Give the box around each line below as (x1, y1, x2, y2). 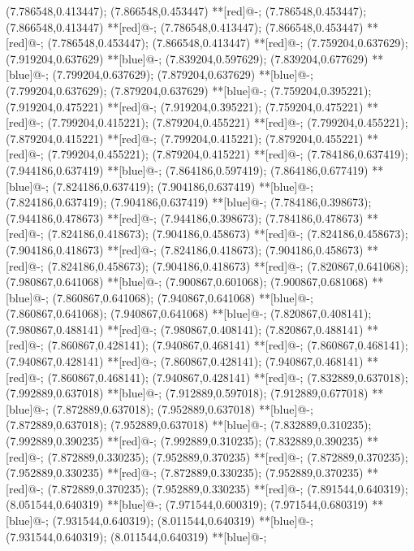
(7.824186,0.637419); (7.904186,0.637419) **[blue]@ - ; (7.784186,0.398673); (6, 193, 372, 210)
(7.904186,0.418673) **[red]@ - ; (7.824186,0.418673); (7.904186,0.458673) (6, 241, 364, 258)
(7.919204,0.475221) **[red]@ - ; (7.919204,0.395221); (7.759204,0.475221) (6, 98, 364, 115)
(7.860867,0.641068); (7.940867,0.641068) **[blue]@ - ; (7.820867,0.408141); (6, 305, 372, 322)
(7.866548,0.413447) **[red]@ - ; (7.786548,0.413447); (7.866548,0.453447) (6, 18, 364, 35)
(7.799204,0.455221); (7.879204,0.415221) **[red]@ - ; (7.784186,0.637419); (47, 145, 408, 163)
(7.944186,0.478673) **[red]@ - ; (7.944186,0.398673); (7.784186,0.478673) (6, 209, 364, 226)
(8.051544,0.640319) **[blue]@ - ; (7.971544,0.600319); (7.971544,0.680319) (6, 496, 369, 513)
